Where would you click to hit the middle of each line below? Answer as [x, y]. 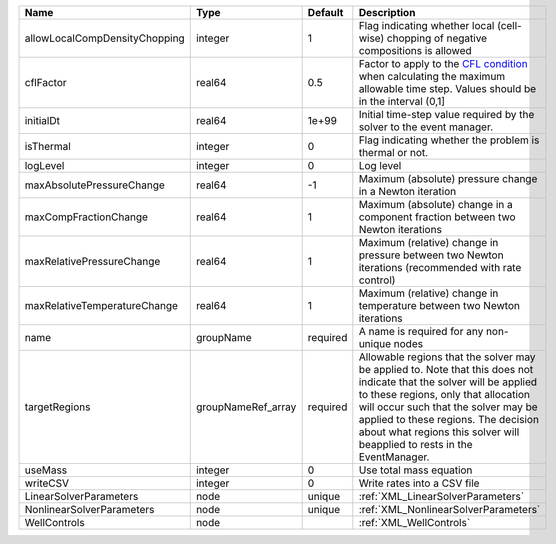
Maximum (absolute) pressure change [448, 178]
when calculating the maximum [432, 76]
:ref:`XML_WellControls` [414, 522]
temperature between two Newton [439, 305]
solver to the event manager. [426, 127]
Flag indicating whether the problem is [449, 140]
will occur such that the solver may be [448, 407]
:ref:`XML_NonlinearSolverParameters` [449, 509]
